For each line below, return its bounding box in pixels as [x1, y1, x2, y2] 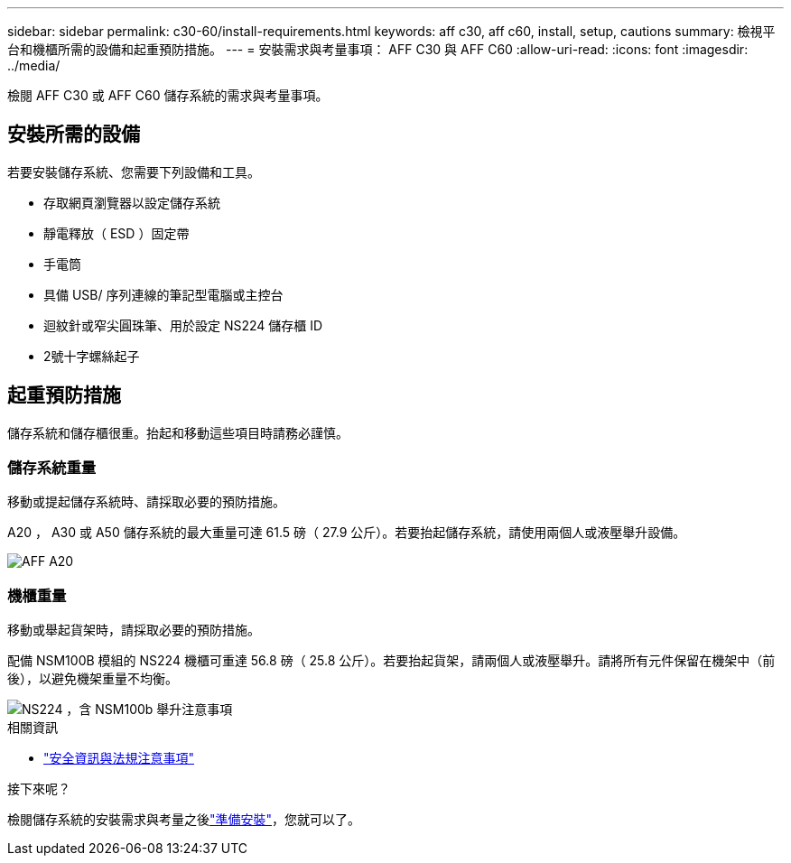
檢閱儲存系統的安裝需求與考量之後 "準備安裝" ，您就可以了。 [7, 812, 361, 828]
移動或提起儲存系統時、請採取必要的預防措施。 [7, 494, 285, 510]
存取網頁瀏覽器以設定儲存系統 [43, 194, 220, 210]
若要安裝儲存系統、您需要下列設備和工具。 [7, 163, 260, 180]
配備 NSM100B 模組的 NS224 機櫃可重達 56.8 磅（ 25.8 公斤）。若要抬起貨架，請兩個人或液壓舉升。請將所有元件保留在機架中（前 [7, 653, 776, 669]
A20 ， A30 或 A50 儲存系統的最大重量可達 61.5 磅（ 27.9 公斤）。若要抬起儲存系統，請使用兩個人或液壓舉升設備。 [7, 524, 686, 541]
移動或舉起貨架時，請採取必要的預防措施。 [7, 622, 260, 638]
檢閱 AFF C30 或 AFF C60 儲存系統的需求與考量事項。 [7, 88, 329, 103]
